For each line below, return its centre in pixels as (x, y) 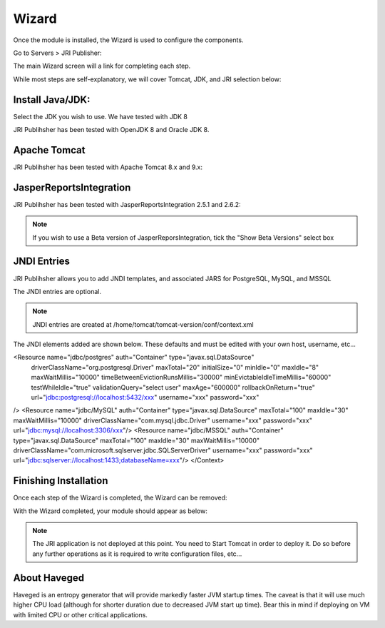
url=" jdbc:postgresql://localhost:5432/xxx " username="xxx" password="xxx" (145, 397)
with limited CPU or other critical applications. (80, 614)
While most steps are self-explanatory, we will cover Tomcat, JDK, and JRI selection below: (147, 79)
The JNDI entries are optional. (57, 291)
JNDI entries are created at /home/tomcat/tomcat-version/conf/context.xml (143, 324)
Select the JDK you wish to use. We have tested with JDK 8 (101, 116)
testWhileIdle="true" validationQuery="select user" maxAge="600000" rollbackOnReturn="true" (173, 387)
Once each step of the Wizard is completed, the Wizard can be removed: (120, 498)
